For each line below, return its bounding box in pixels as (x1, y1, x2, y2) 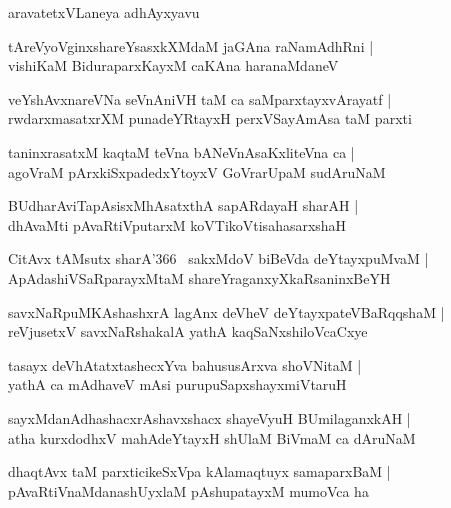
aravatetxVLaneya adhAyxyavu (8, 2, 200, 22)
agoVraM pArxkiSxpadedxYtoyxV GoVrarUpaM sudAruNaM (8, 161, 386, 182)
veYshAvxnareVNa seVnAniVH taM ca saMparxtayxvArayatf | (8, 88, 392, 109)
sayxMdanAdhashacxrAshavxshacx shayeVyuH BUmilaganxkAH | (8, 407, 411, 428)
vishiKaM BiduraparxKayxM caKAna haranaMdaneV (8, 55, 339, 76)
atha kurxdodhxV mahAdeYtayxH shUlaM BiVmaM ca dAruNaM (8, 427, 416, 448)
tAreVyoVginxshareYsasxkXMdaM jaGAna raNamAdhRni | (8, 35, 374, 56)
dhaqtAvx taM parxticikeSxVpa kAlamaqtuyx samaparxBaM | (8, 461, 391, 482)
